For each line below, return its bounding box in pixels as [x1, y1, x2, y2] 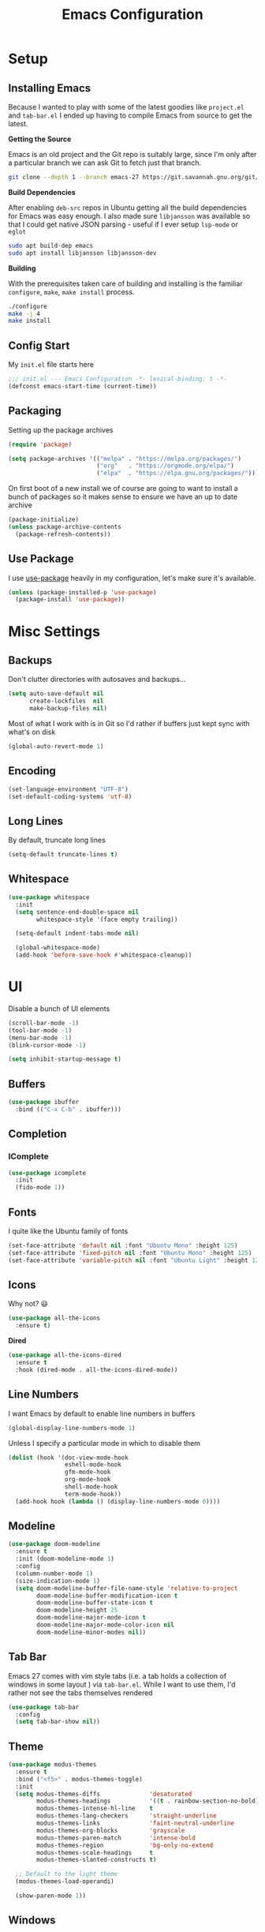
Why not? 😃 [8, 1299, 49, 1309]
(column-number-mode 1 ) [15, 1569, 93, 1578]
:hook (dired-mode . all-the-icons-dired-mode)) [15, 1365, 178, 1374]
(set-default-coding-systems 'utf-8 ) [8, 792, 132, 800]
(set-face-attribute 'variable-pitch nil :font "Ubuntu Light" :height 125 [8, 1256, 263, 1264]
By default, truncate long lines [8, 835, 106, 845]
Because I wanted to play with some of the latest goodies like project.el [8, 103, 244, 111]
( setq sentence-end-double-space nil [15, 908, 140, 916]
